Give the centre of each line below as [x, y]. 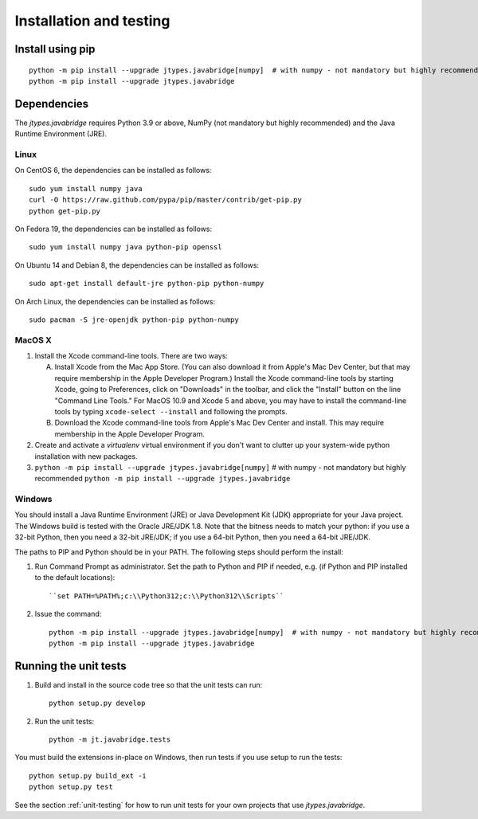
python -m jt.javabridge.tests [110, 740]
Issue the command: [68, 614]
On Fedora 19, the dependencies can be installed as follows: [114, 229]
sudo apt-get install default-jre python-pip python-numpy [147, 284]
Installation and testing [92, 21]
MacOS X [33, 340]
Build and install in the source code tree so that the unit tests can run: [149, 684]
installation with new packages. [86, 456]
